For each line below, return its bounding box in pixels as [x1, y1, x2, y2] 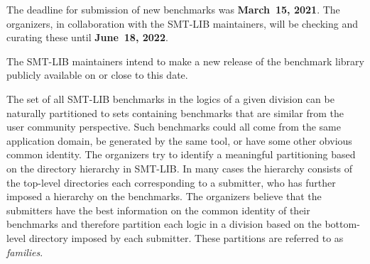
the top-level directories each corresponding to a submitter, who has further [6, 175, 336, 189]
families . [6, 244, 43, 259]
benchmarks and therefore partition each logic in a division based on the [6, 216, 322, 231]
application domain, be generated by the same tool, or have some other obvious [6, 133, 352, 148]
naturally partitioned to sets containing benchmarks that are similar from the [6, 105, 344, 120]
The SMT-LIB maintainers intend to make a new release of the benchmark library [6, 53, 364, 68]
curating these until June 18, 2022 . [6, 30, 168, 45]
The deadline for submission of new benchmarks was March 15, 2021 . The [6, 2, 340, 16]
